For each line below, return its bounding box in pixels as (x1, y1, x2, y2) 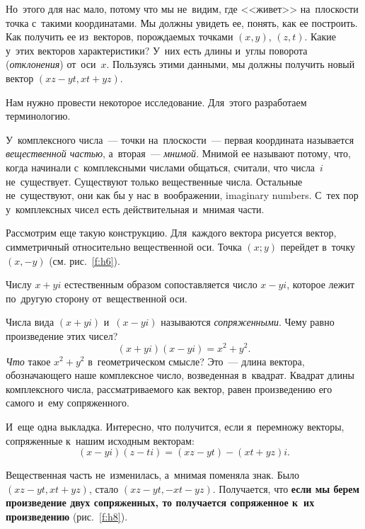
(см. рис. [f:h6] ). (49, 253, 120, 268)
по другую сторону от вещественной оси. (6, 290, 187, 305)
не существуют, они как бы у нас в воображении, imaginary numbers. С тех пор (6, 188, 359, 203)
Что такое (6, 353, 51, 368)
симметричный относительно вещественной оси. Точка (6, 239, 242, 254)
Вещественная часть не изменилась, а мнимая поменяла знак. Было (6, 467, 300, 482)
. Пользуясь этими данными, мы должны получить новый (106, 57, 355, 72)
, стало (88, 481, 119, 496)
